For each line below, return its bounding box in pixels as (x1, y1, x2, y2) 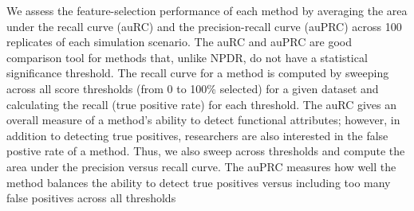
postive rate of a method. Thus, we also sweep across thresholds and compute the (6, 143, 405, 159)
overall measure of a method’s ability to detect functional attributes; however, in (6, 111, 400, 128)
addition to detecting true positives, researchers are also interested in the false (6, 127, 388, 143)
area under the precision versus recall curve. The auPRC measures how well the (6, 158, 396, 174)
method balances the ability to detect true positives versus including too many (6, 174, 391, 190)
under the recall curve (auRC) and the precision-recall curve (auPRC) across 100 (6, 18, 402, 34)
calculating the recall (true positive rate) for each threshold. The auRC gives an (6, 96, 397, 112)
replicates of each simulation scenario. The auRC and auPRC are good (6, 33, 352, 50)
